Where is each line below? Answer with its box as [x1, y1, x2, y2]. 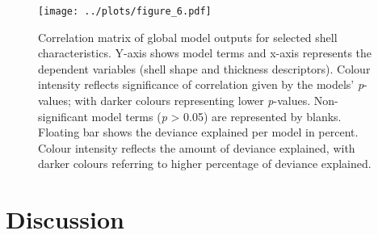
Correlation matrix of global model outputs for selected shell [38, 28, 338, 45]
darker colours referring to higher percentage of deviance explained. [38, 155, 372, 172]
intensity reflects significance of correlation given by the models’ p [38, 76, 364, 93]
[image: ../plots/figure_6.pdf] [38, 6, 212, 17]
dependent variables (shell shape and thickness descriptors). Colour [38, 60, 371, 77]
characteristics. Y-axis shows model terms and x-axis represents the [38, 44, 372, 61]
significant [38, 107, 88, 124]
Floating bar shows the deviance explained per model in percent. [38, 124, 359, 141]
